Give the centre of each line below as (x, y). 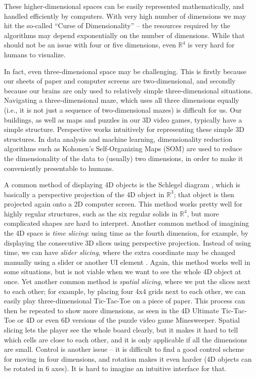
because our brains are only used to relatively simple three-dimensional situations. (128, 90)
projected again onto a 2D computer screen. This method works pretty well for (123, 204)
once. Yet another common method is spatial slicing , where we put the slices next (127, 281)
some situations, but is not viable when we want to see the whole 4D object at (123, 272)
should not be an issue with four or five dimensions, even (90, 45)
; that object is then (204, 194)
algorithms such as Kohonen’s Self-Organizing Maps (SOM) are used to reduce (123, 148)
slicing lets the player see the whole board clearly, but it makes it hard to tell (121, 330)
